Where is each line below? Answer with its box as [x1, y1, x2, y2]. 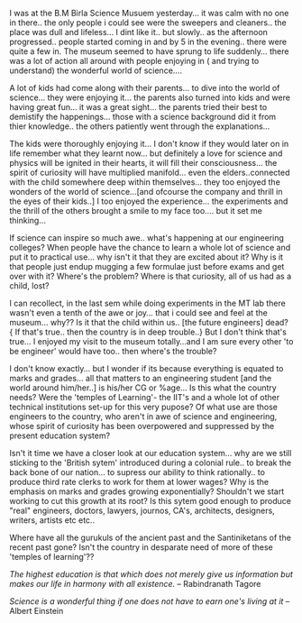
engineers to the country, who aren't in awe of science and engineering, [9, 411, 278, 422]
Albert [9, 606, 32, 616]
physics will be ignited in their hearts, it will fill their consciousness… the [9, 158, 278, 168]
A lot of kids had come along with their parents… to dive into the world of [9, 83, 280, 93]
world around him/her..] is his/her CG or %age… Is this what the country [9, 382, 277, 393]
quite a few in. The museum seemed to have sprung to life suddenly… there [9, 46, 289, 57]
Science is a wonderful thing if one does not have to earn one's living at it [9, 596, 284, 607]
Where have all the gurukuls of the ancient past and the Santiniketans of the [9, 532, 291, 543]
